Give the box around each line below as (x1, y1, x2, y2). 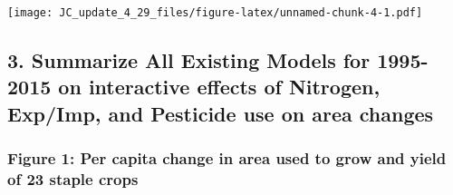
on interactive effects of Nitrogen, (58, 73, 381, 101)
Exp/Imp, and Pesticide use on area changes (7, 99, 434, 127)
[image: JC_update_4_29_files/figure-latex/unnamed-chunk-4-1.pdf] (7, 6, 423, 19)
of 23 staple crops (7, 168, 139, 190)
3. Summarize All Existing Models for (7, 46, 371, 74)
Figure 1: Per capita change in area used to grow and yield (7, 147, 447, 170)
